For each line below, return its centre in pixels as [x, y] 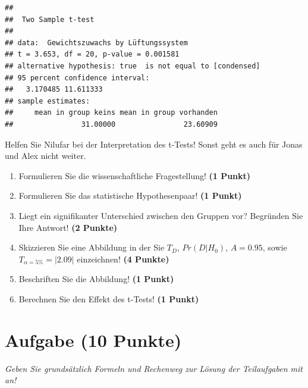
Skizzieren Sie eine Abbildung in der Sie [92, 247]
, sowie [275, 247]
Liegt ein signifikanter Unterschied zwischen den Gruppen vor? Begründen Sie [161, 215]
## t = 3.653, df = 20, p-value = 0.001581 [92, 54]
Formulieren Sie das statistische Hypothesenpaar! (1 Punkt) [130, 195]
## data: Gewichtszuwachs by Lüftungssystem [96, 43]
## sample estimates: [48, 101]
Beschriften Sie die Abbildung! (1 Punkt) [96, 279]
